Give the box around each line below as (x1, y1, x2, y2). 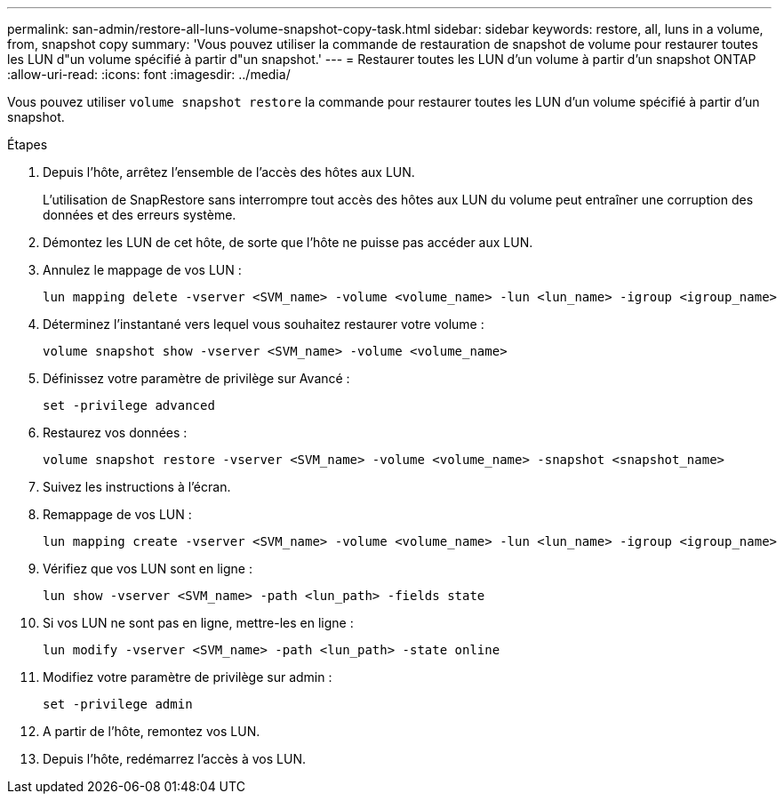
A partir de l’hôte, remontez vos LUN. (43, 724, 260, 739)
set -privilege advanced (43, 398, 215, 413)
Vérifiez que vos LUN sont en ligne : (43, 561, 252, 576)
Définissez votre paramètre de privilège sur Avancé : (43, 371, 350, 386)
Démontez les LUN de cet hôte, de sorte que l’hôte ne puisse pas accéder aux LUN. (43, 235, 533, 250)
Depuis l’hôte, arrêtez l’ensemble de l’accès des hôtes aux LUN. (43, 164, 415, 180)
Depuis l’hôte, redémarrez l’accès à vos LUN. (43, 751, 306, 766)
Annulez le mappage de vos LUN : (43, 262, 242, 277)
